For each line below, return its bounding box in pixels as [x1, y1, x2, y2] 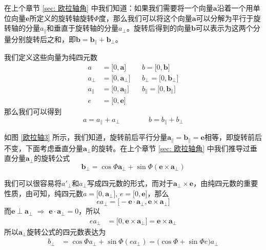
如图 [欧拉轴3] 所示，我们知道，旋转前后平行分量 [4, 132, 168, 142]
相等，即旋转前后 [204, 132, 262, 142]
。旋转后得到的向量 [126, 23, 191, 33]
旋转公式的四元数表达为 [27, 226, 106, 237]
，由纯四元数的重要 [193, 177, 258, 188]
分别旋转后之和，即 [11, 33, 76, 44]
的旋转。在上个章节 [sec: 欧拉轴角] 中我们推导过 [91, 142, 250, 153]
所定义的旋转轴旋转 [29, 12, 94, 23]
